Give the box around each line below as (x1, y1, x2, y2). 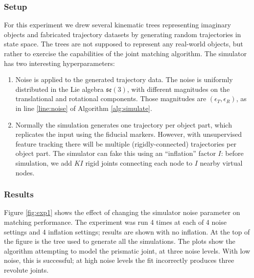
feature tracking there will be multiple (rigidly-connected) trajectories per (15, 138, 236, 149)
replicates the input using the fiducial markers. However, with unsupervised (15, 129, 242, 139)
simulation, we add (15, 157, 72, 168)
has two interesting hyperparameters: (4, 58, 115, 68)
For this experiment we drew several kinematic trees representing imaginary (4, 20, 231, 30)
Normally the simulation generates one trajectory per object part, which (15, 119, 232, 129)
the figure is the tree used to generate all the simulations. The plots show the (4, 236, 235, 246)
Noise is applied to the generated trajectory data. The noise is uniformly (15, 74, 233, 85)
